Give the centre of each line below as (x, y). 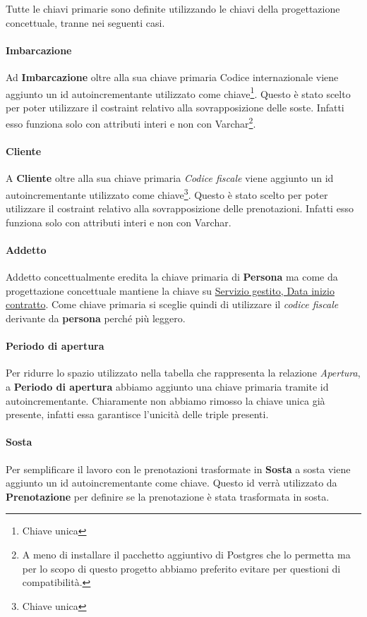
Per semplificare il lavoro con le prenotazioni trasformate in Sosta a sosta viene (178, 469)
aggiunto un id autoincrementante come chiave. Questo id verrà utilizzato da (172, 483)
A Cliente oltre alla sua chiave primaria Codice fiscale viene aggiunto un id (170, 178)
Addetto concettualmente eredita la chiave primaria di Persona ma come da (172, 277)
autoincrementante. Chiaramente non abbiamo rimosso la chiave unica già (166, 400)
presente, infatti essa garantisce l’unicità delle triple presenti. (137, 414)
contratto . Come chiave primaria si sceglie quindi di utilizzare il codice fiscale (172, 304)
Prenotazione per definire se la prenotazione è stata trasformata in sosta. (168, 496)
